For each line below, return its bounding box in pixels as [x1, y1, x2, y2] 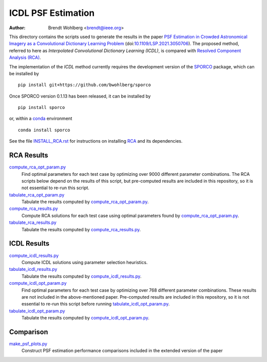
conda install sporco [18, 127, 70, 133]
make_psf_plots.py [9, 341, 47, 347]
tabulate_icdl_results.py [9, 266, 57, 272]
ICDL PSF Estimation [9, 7, 95, 18]
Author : [9, 25, 26, 31]
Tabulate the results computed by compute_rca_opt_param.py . [21, 199, 149, 205]
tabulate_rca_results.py [9, 219, 57, 225]
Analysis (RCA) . [9, 54, 42, 60]
